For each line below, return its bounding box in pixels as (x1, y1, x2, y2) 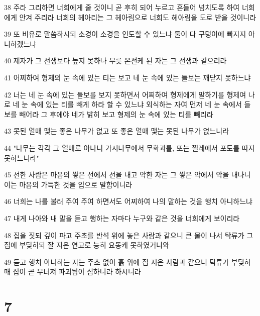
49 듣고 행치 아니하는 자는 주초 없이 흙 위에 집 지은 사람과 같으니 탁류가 (4, 256, 229, 267)
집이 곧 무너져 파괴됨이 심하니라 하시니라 (13, 266, 141, 277)
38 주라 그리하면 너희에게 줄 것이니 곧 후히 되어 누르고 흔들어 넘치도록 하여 (4, 2, 240, 12)
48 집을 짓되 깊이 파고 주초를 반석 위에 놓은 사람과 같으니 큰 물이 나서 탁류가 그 (4, 230, 253, 240)
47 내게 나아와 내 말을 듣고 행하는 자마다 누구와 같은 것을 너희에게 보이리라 (4, 213, 240, 223)
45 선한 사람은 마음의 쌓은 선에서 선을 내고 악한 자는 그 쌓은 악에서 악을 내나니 (4, 169, 251, 180)
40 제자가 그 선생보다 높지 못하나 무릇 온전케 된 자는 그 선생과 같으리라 (4, 55, 227, 66)
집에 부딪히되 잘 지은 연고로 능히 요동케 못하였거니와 (4, 240, 169, 250)
